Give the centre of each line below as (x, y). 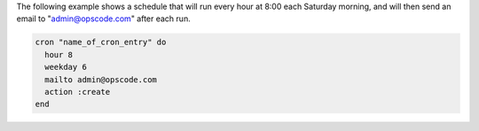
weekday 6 (66, 67)
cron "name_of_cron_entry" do (101, 42)
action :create (78, 92)
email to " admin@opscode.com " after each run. (103, 19)
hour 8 (59, 54)
